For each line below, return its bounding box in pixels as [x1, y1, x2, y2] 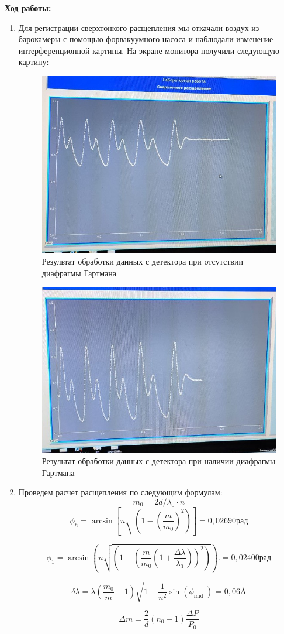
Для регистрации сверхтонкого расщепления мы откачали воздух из [18, 21, 259, 33]
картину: [18, 56, 49, 68]
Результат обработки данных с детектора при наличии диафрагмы [41, 455, 276, 467]
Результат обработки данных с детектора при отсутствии [41, 255, 243, 268]
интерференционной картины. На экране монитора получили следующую [18, 44, 279, 56]
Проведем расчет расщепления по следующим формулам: [18, 486, 223, 498]
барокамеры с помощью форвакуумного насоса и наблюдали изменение [18, 33, 273, 45]
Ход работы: [5, 2, 51, 13]
